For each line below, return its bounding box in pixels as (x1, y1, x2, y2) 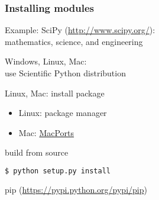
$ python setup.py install (5, 166, 111, 175)
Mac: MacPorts (18, 126, 74, 138)
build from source (5, 146, 69, 159)
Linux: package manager (18, 107, 107, 119)
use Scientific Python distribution (5, 67, 126, 79)
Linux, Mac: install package (5, 86, 105, 99)
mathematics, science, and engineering (5, 35, 143, 47)
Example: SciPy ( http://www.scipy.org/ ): (5, 24, 155, 36)
